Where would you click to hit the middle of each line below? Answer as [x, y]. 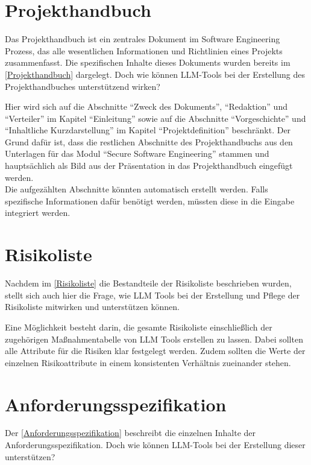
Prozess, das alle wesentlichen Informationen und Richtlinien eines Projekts [144, 50]
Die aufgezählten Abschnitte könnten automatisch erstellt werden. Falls [137, 189]
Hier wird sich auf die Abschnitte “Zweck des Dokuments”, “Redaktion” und [146, 106]
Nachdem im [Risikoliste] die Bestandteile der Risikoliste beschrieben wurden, [148, 283]
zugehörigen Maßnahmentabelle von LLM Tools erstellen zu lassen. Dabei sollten [154, 339]
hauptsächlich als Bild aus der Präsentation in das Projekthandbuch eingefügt [149, 166]
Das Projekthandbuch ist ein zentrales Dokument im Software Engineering [143, 39]
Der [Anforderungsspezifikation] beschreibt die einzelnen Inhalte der [130, 433]
